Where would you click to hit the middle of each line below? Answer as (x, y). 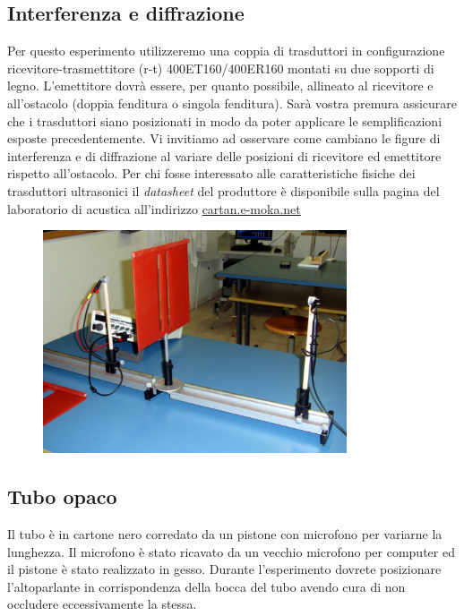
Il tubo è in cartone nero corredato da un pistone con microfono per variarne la (225, 534)
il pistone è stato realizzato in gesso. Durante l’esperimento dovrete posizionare (224, 569)
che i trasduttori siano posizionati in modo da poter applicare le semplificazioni (225, 120)
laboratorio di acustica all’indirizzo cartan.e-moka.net (154, 208)
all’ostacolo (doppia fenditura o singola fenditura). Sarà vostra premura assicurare (232, 103)
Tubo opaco (62, 496)
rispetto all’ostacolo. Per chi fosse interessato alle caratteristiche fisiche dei (211, 173)
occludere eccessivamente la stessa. (102, 604)
